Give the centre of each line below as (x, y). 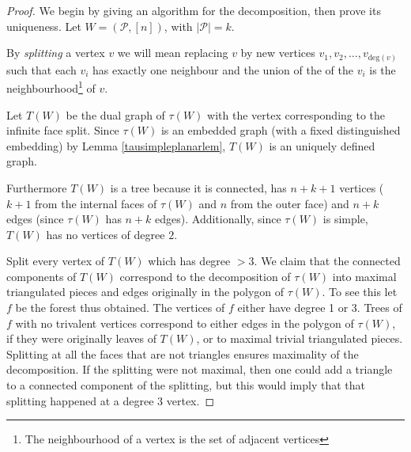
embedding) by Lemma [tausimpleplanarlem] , (116, 145)
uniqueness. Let (44, 26)
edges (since (35, 219)
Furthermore (37, 187)
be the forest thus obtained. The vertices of (120, 308)
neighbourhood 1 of (51, 87)
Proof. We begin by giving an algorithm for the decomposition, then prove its (194, 10)
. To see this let (360, 292)
